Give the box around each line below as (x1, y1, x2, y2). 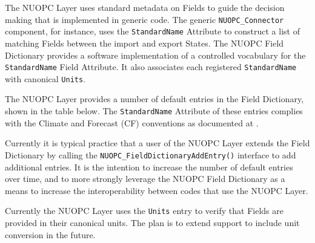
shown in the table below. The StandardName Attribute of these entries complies (5, 105, 303, 117)
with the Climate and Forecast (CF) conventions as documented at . (5, 116, 259, 129)
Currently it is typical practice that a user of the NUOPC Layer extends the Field (5, 137, 310, 149)
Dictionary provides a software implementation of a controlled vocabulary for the (5, 48, 306, 61)
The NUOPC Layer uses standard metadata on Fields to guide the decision (5, 1, 285, 13)
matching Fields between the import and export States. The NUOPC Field (5, 36, 284, 49)
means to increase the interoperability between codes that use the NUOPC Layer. (5, 184, 308, 196)
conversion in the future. (5, 228, 96, 241)
